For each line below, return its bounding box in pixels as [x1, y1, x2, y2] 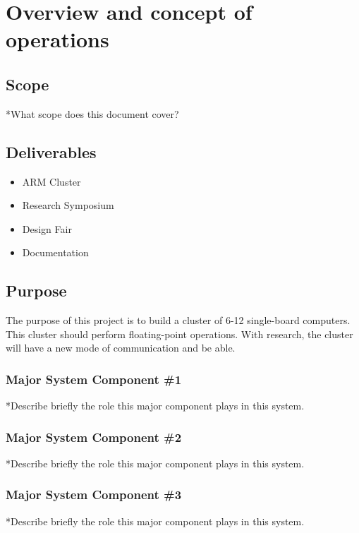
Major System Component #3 [6, 486, 182, 503]
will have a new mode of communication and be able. [6, 340, 236, 355]
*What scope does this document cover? [6, 106, 179, 121]
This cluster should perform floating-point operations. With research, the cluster [6, 326, 353, 341]
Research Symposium [22, 198, 114, 212]
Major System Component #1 [6, 370, 182, 388]
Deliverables [6, 140, 97, 162]
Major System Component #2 [6, 428, 182, 445]
